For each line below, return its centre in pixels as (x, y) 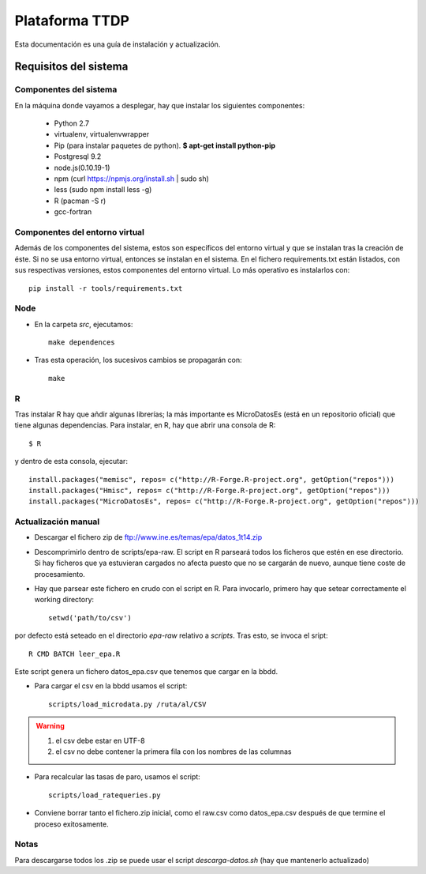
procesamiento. (60, 574)
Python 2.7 (72, 123)
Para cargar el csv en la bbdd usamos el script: (111, 686)
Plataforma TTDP (72, 21)
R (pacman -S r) (80, 201)
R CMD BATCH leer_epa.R (75, 654)
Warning (50, 726)
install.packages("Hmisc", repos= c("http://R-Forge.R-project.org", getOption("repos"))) (209, 490)
